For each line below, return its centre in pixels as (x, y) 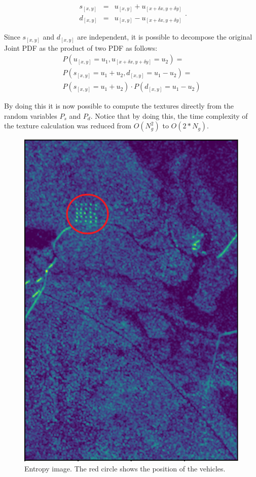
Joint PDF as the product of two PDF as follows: (81, 47)
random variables (31, 115)
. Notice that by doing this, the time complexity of (169, 115)
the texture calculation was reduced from (68, 126)
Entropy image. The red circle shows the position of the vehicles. (125, 468)
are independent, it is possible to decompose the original (165, 37)
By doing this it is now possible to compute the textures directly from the (119, 106)
